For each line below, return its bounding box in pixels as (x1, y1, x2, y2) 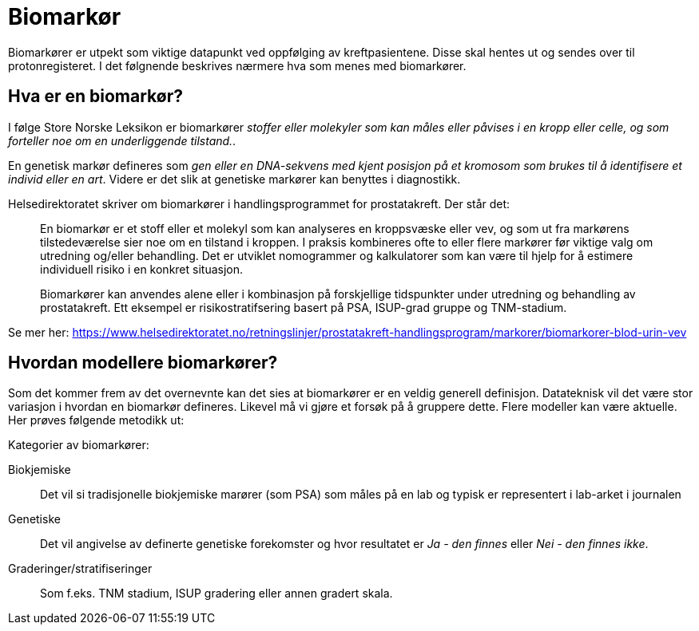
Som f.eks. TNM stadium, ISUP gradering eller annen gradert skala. (40, 586, 393, 601)
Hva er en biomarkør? (8, 86, 183, 107)
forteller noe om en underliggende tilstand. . (8, 133, 236, 148)
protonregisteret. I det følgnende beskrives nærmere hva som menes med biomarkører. (8, 58, 467, 73)
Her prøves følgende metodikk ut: (8, 413, 185, 428)
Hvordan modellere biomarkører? (8, 353, 278, 373)
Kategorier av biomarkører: (8, 438, 149, 452)
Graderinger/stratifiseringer (8, 562, 153, 576)
